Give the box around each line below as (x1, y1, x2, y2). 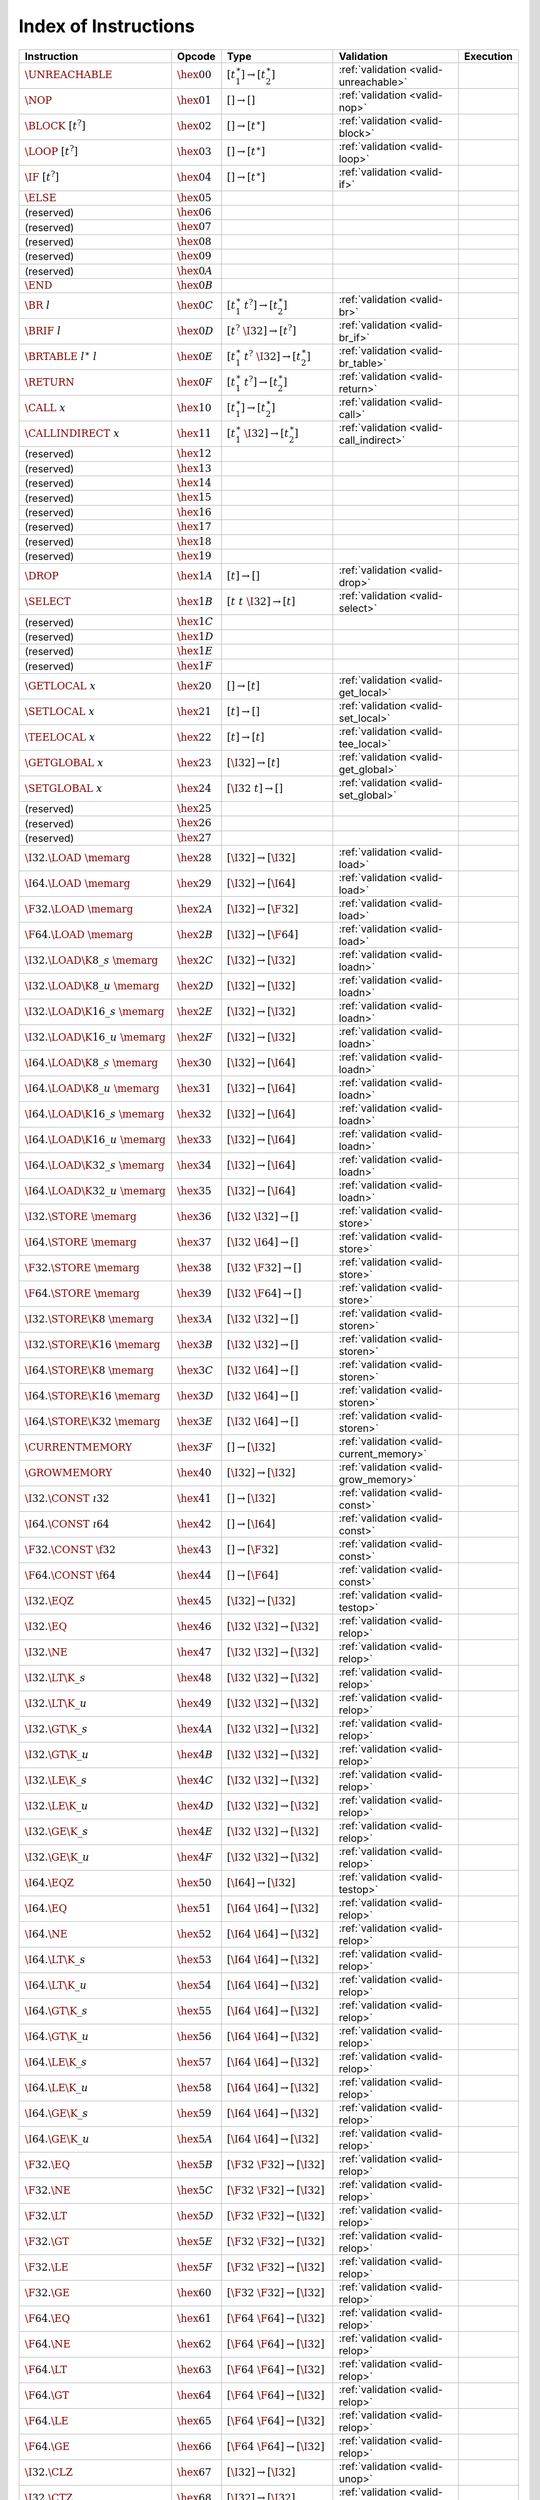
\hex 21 (176, 705, 212, 718)
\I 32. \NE (24, 1645, 68, 1659)
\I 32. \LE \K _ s (24, 1773, 88, 1787)
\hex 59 (176, 2106, 212, 2120)
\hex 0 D (176, 325, 214, 338)
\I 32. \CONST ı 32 (24, 1491, 110, 1505)
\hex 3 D (176, 1389, 214, 1402)
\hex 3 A (176, 1312, 214, 1325)
